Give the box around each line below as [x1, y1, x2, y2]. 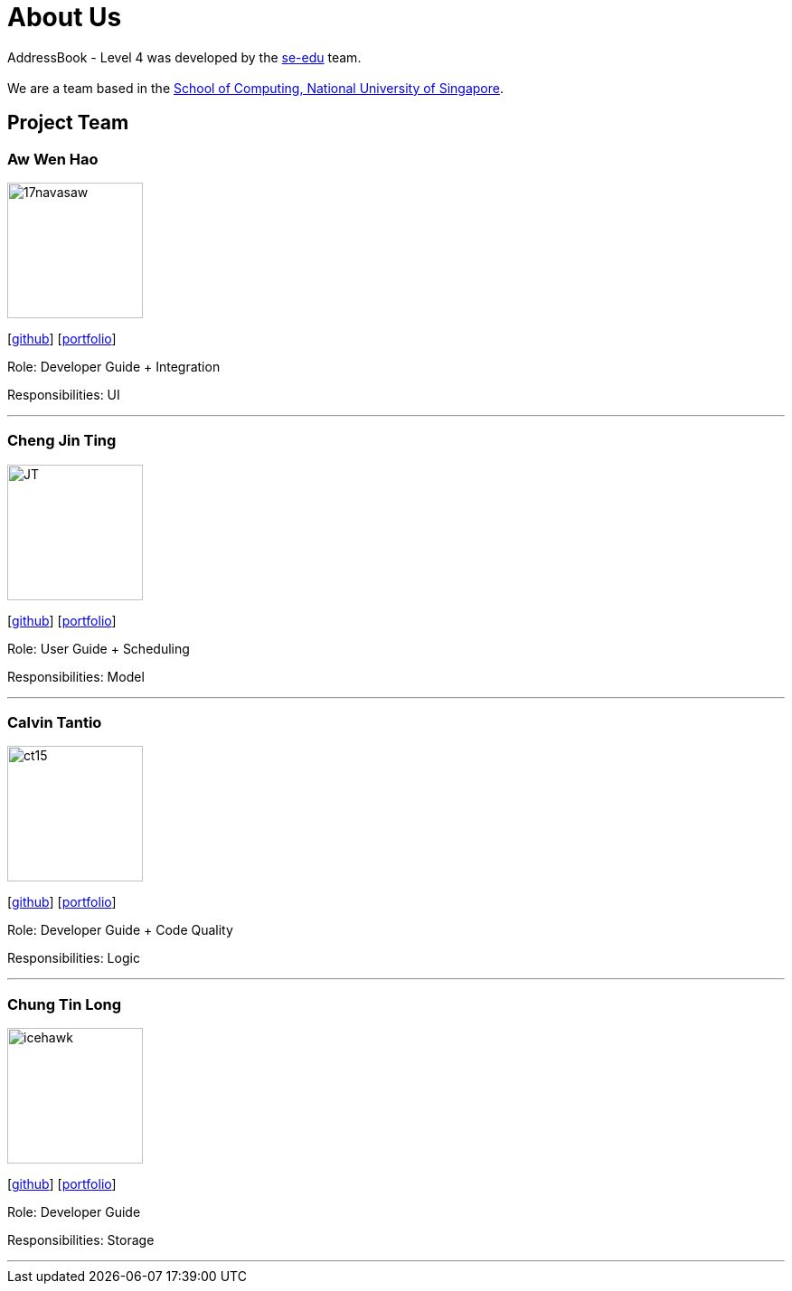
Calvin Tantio [7, 713, 102, 732]
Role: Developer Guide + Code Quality [7, 922, 233, 938]
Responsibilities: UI [7, 386, 120, 402]
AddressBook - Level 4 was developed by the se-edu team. [7, 49, 362, 65]
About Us [7, 2, 122, 33]
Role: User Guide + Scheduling [7, 640, 190, 656]
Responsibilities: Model [7, 668, 145, 684]
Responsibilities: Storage [7, 1232, 155, 1249]
